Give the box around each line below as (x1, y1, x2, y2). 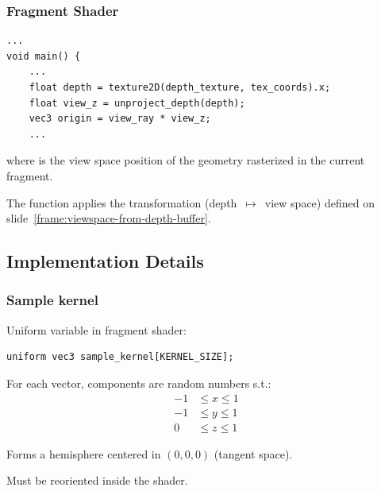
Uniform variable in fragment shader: (6, 321, 187, 338)
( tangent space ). (214, 445, 293, 462)
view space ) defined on (264, 194, 375, 211)
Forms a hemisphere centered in (6, 445, 161, 462)
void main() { (6, 50, 81, 62)
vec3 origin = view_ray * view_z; (29, 113, 211, 125)
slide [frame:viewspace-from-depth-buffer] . (6, 210, 211, 226)
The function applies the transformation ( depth (6, 194, 237, 211)
